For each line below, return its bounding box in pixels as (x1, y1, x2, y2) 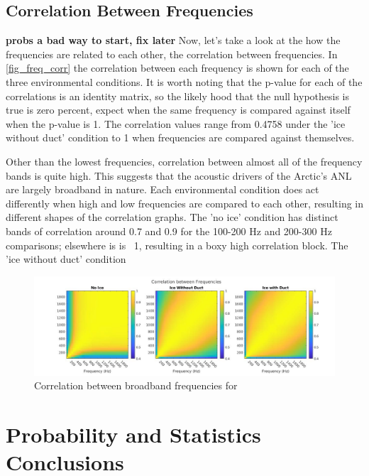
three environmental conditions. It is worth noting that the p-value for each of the (6, 74, 363, 89)
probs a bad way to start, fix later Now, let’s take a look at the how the (6, 33, 341, 48)
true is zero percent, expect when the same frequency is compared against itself (6, 102, 351, 117)
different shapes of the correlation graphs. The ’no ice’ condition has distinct (6, 210, 338, 225)
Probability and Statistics (6, 420, 261, 449)
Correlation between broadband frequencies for (34, 378, 238, 393)
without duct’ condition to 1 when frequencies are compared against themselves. (6, 130, 355, 145)
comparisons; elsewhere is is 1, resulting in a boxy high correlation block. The (6, 237, 348, 252)
